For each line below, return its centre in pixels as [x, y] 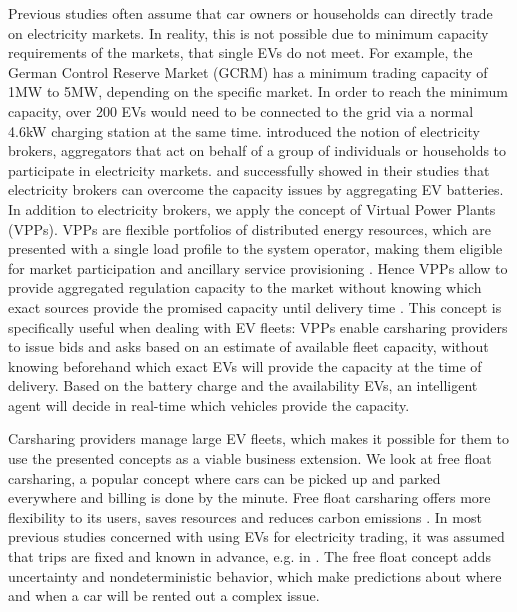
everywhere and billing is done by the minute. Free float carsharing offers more [249, 497]
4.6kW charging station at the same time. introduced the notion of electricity [244, 130]
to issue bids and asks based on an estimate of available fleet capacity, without [248, 346]
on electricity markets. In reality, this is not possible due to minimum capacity [248, 32]
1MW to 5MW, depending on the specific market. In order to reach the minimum [258, 91]
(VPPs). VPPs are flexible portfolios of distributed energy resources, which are [249, 228]
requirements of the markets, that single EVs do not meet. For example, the [240, 52]
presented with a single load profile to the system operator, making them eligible [255, 248]
